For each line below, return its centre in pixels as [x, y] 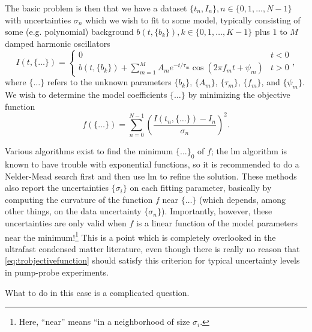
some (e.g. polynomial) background [69, 32]
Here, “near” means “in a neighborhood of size [104, 321]
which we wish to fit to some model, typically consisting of [193, 20]
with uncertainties [38, 20]
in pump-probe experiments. [57, 272]
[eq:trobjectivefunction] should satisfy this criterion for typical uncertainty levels [152, 260]
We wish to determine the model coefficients [86, 95]
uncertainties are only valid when [66, 223]
